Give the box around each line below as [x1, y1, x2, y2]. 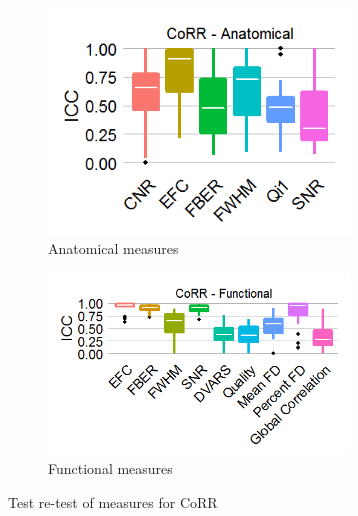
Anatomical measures [48, 238, 179, 259]
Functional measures [48, 457, 173, 478]
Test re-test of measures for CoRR [8, 491, 218, 512]
